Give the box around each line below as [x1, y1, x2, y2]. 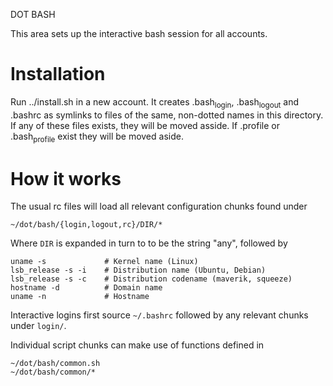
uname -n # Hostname [10, 292, 150, 302]
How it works [10, 167, 122, 190]
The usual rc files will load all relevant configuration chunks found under [10, 200, 308, 213]
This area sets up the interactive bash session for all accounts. [10, 28, 268, 39]
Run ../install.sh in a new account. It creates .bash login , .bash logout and [10, 95, 300, 110]
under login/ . [10, 320, 67, 332]
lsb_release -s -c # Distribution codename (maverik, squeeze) [10, 274, 293, 284]
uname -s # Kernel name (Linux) [10, 257, 199, 267]
